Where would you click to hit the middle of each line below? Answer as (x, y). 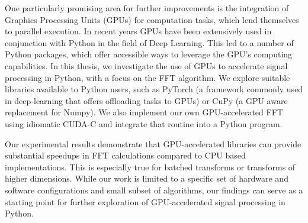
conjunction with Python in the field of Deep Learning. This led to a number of (149, 42)
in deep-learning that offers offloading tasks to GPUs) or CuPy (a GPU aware (146, 100)
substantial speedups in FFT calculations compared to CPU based (125, 155)
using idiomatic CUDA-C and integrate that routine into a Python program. (144, 123)
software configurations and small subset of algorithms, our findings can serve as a (154, 190)
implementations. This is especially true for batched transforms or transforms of (150, 167)
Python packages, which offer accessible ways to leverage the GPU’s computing (149, 54)
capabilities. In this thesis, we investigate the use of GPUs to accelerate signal (146, 65)
